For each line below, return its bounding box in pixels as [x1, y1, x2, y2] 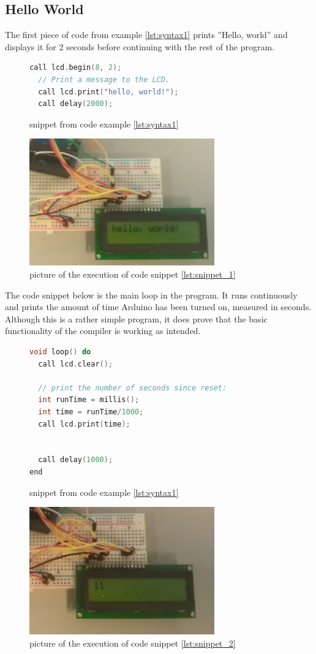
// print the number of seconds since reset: [38, 383, 227, 392]
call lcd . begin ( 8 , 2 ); [29, 63, 122, 72]
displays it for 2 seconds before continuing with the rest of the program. [5, 40, 275, 53]
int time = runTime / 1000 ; [38, 407, 144, 416]
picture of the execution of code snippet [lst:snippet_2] [29, 636, 236, 649]
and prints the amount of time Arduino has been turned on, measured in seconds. [5, 300, 312, 313]
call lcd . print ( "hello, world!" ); [38, 87, 179, 96]
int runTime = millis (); [38, 395, 140, 405]
